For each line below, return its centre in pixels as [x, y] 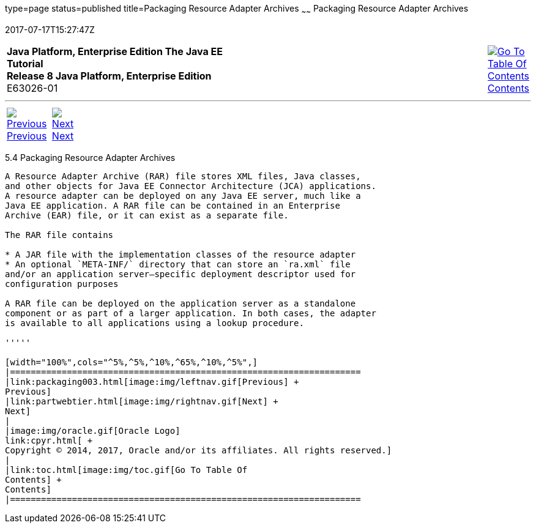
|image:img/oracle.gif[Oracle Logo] [93, 430]
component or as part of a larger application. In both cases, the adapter [191, 313]
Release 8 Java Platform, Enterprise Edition [109, 76]
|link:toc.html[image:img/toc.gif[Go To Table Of [126, 470]
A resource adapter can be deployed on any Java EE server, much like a [183, 195]
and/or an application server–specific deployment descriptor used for [181, 274]
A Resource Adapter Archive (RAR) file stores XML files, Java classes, [183, 176]
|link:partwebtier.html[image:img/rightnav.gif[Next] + [142, 401]
